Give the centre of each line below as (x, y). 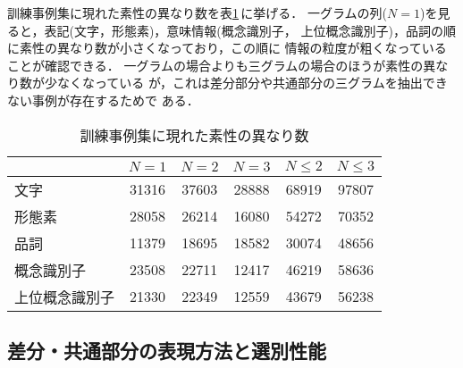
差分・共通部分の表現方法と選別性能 (167, 350)
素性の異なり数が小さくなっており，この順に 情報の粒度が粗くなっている (233, 48)
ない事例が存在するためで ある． (103, 100)
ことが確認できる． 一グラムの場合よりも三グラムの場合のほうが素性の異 (222, 65)
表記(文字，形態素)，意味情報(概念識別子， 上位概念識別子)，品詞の (244, 30)
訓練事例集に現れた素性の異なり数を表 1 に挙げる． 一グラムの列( (198, 13)
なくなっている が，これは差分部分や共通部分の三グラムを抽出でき (252, 83)
